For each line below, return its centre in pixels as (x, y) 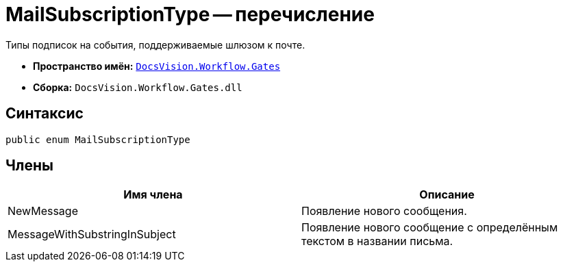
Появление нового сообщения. (384, 211)
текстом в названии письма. (377, 241)
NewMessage (43, 211)
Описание (447, 195)
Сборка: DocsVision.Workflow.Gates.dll (138, 87)
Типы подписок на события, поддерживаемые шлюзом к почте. (155, 44)
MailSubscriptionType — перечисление (190, 14)
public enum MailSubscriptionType (98, 139)
